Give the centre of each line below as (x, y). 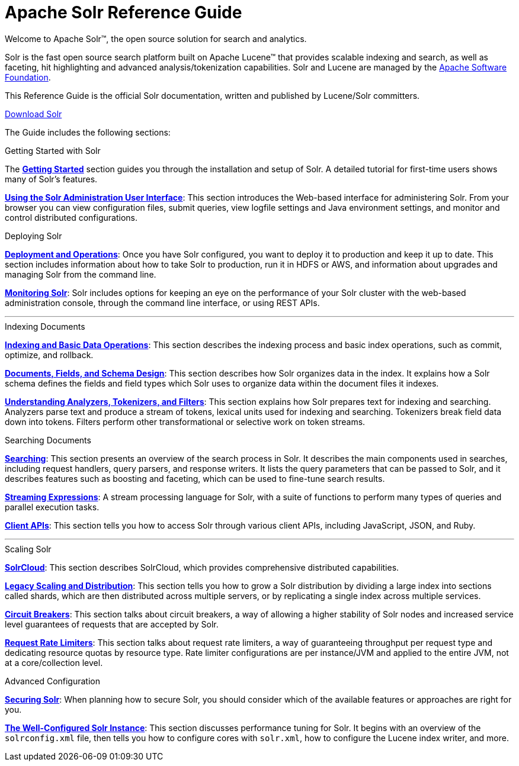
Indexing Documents (45, 326)
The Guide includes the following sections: (88, 132)
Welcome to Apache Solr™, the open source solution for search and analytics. (156, 38)
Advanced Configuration (52, 681)
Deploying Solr (33, 236)
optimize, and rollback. (49, 355)
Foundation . (28, 77)
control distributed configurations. (71, 217)
